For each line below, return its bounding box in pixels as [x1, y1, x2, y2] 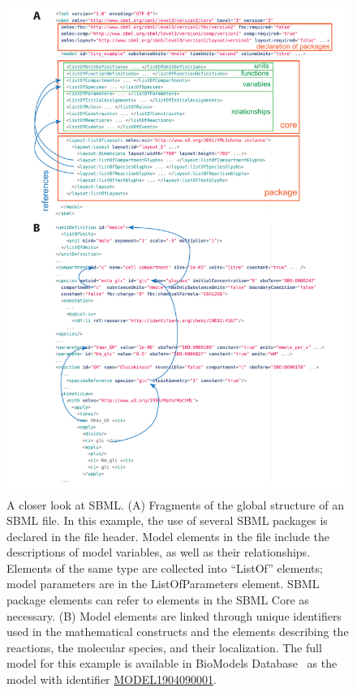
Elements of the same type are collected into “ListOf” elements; [6, 559, 323, 576]
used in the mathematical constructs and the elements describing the [6, 623, 349, 640]
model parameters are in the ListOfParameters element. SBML [6, 575, 320, 592]
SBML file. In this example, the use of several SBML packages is [6, 512, 328, 529]
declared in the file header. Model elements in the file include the [6, 527, 329, 544]
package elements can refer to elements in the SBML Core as [6, 591, 309, 608]
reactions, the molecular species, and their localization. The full [6, 638, 322, 655]
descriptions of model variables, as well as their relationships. [6, 544, 311, 561]
